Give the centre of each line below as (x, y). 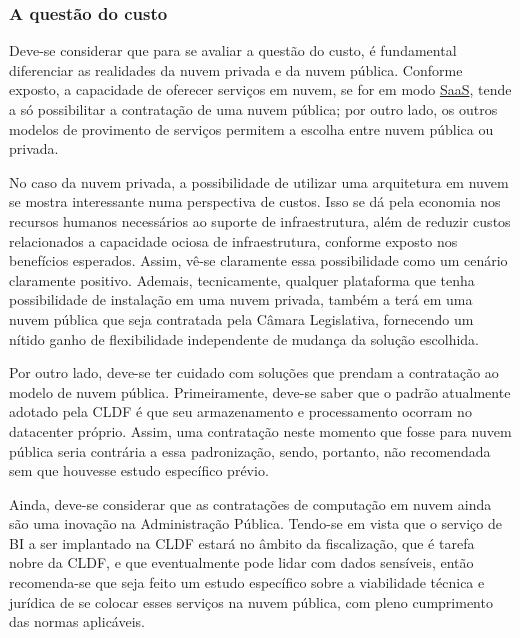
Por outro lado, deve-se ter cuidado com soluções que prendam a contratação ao (254, 372)
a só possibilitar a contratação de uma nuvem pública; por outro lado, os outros (253, 109)
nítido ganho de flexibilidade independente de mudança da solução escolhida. (244, 338)
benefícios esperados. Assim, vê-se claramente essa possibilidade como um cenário (258, 260)
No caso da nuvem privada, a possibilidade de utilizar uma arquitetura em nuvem (259, 181)
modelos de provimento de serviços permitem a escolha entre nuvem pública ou (251, 128)
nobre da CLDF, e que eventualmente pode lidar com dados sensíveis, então (241, 562)
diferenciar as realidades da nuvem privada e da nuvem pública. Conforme (236, 69)
